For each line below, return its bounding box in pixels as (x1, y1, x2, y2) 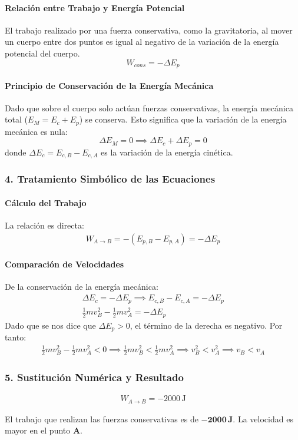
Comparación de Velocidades (5, 258, 124, 270)
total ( (5, 113, 28, 125)
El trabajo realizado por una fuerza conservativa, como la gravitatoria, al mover (5, 24, 293, 36)
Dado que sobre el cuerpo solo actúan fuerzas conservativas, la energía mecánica (5, 101, 293, 114)
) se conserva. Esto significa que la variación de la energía (79, 113, 287, 125)
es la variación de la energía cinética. (101, 145, 233, 158)
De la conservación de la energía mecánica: (5, 280, 158, 293)
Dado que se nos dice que (5, 319, 96, 331)
